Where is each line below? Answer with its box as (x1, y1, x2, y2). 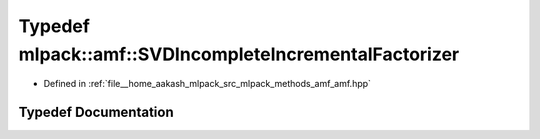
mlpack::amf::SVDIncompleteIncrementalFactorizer (18, 43, 460, 65)
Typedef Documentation (18, 104, 174, 121)
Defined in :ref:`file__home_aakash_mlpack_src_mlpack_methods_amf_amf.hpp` (43, 78, 372, 90)
